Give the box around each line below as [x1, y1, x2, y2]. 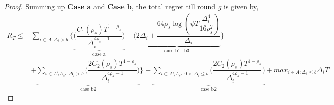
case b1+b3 [164, 48, 189, 54]
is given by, [224, 1, 259, 11]
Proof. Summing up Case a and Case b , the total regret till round [4, 1, 216, 11]
